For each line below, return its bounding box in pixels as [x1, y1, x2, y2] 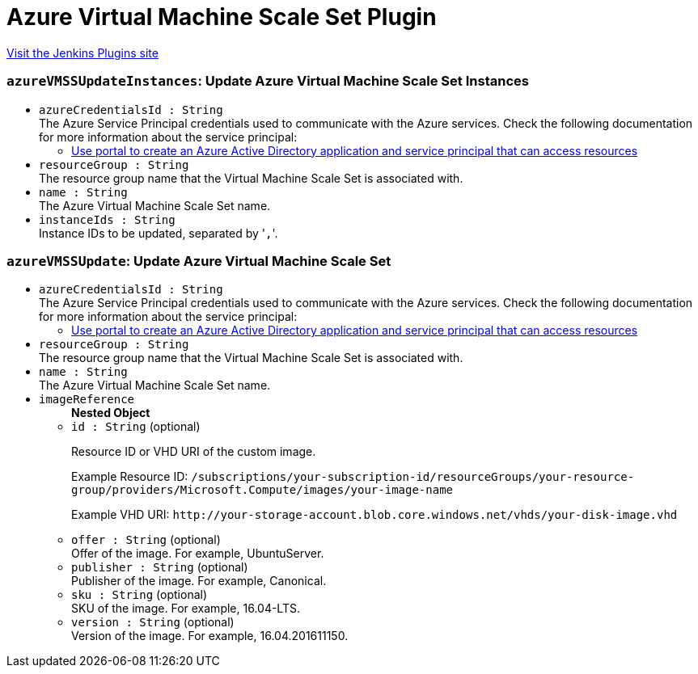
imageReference [39, 393, 135, 407]
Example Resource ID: [71, 470, 188, 484]
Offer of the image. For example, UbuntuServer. [71, 546, 324, 561]
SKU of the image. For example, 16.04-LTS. [71, 601, 300, 616]
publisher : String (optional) [71, 560, 248, 575]
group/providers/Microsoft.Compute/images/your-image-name [71, 483, 454, 497]
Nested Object [71, 406, 150, 420]
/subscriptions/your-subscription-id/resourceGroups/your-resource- [191, 470, 635, 484]
